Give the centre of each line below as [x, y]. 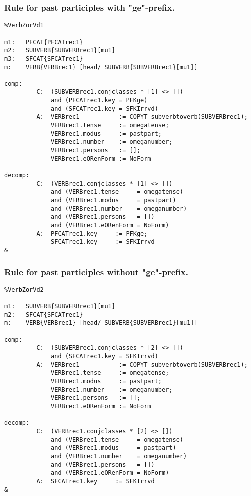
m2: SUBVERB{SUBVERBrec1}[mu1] [60, 50]
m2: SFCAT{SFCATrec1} [44, 315]
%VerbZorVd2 [24, 290]
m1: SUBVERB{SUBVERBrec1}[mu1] [60, 307]
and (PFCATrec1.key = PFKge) [99, 100]
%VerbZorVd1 [24, 25]
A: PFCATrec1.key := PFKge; [92, 233]
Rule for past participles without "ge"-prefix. [96, 272]
